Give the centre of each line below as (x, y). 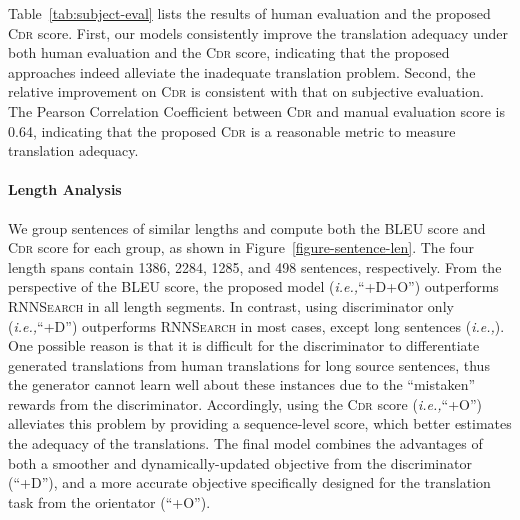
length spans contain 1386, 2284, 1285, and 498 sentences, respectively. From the (255, 266)
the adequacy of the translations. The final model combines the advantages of (245, 443)
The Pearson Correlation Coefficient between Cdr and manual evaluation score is (256, 110)
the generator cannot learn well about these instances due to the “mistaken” (242, 384)
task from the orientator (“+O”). (109, 501)
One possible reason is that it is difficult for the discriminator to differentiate (244, 345)
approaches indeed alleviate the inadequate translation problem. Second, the (242, 71)
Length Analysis (65, 189)
